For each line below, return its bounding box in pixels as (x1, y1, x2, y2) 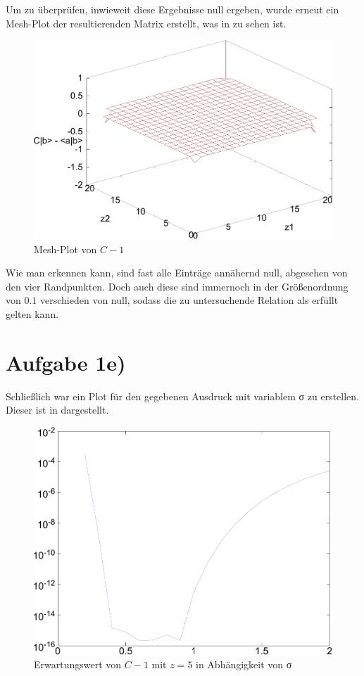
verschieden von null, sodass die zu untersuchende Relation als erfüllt (40, 293, 339, 307)
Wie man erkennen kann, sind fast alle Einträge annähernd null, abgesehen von (6, 265, 348, 280)
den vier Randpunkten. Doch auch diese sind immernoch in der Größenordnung (6, 279, 349, 293)
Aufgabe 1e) (6, 347, 126, 376)
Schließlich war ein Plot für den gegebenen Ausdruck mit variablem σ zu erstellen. (6, 388, 359, 403)
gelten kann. (6, 306, 59, 321)
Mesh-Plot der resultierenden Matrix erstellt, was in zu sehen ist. (6, 15, 287, 30)
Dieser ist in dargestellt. (6, 402, 109, 417)
